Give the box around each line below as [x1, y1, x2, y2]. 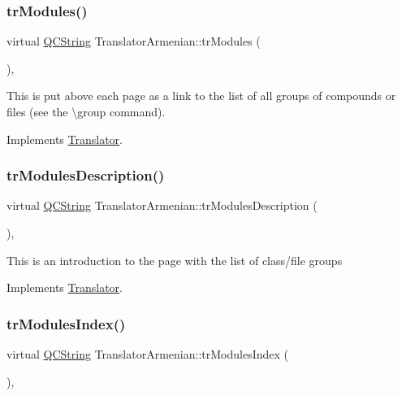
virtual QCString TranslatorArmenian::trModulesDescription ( [6, 197, 318, 214]
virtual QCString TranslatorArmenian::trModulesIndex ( [6, 346, 288, 362]
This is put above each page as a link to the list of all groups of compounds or [6, 87, 396, 104]
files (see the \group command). [6, 103, 166, 120]
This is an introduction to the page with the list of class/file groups [6, 251, 343, 268]
